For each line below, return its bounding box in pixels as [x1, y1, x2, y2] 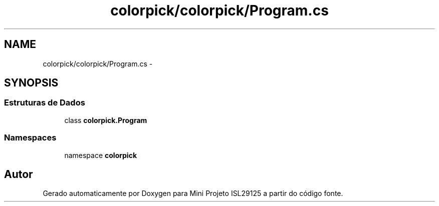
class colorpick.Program [64, 115, 147, 124]
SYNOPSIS [4, 76, 59, 89]
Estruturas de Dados [4, 97, 85, 108]
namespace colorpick [64, 150, 137, 159]
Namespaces [4, 132, 57, 143]
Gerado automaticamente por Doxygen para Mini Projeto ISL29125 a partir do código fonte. [43, 189, 343, 198]
